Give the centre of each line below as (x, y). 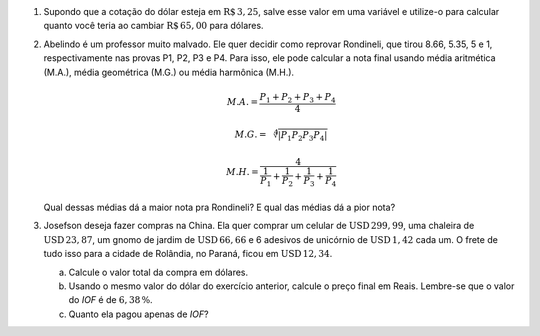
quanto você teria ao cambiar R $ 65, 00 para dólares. (153, 26)
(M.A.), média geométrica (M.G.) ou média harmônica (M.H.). (169, 72)
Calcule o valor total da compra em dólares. (158, 272)
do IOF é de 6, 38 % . (111, 300)
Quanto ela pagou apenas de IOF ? (138, 314)
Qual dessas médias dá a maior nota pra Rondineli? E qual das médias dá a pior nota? (219, 207)
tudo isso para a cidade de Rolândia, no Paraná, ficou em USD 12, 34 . (188, 254)
